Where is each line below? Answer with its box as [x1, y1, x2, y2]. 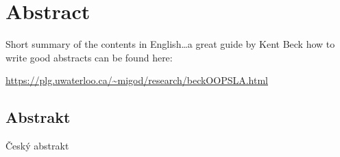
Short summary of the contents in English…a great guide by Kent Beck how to [5, 37, 335, 51]
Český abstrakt [5, 139, 69, 153]
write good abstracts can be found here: [5, 50, 173, 64]
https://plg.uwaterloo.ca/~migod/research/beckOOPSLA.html [5, 73, 268, 87]
